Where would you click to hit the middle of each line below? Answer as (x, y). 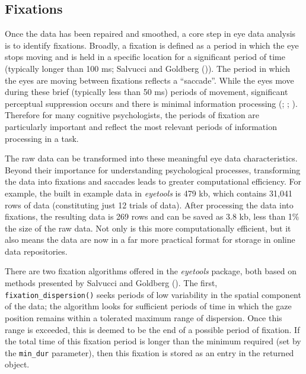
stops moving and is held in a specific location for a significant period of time (145, 57)
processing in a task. (42, 138)
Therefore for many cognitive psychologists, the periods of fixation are (132, 115)
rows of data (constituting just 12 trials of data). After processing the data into (149, 205)
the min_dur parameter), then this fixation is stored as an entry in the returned (149, 352)
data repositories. (36, 251)
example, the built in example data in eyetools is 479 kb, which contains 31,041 (149, 193)
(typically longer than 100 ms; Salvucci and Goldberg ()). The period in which (148, 68)
